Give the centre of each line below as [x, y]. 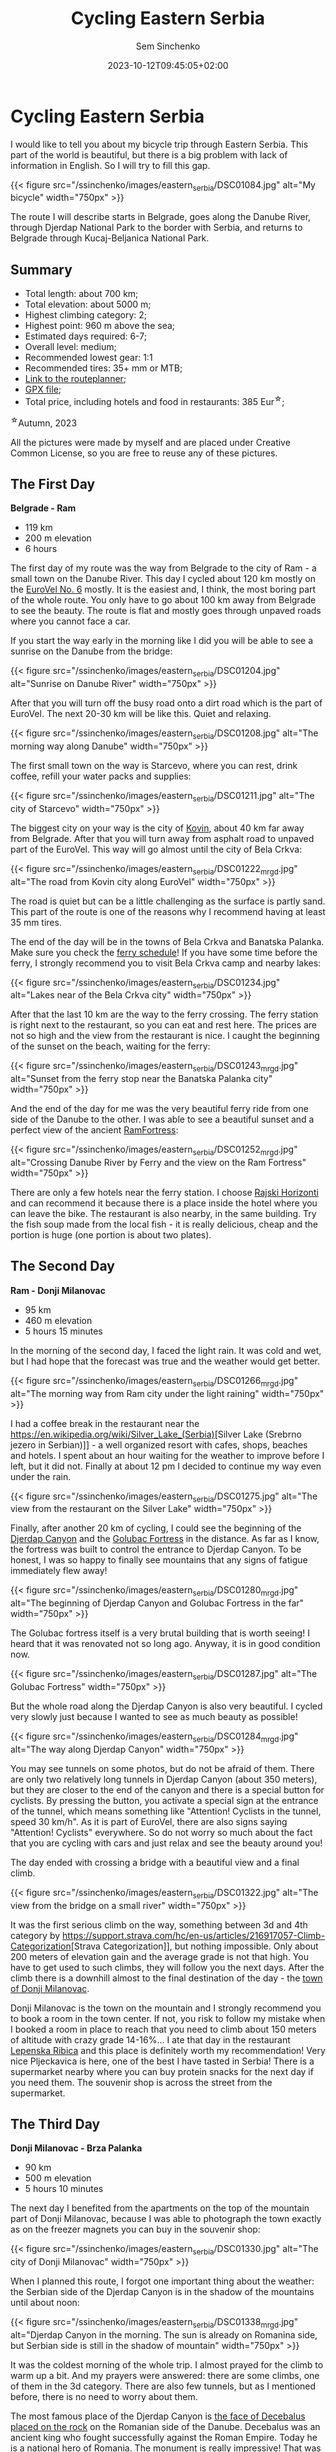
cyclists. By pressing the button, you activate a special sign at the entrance [164, 1800]
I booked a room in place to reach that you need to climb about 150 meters [163, 2029]
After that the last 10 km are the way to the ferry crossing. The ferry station [164, 1014]
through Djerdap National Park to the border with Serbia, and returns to [156, 228]
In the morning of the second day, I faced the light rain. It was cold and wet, [166, 1350]
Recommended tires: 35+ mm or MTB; [103, 368]
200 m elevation [58, 538]
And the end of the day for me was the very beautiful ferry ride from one [159, 1109]
